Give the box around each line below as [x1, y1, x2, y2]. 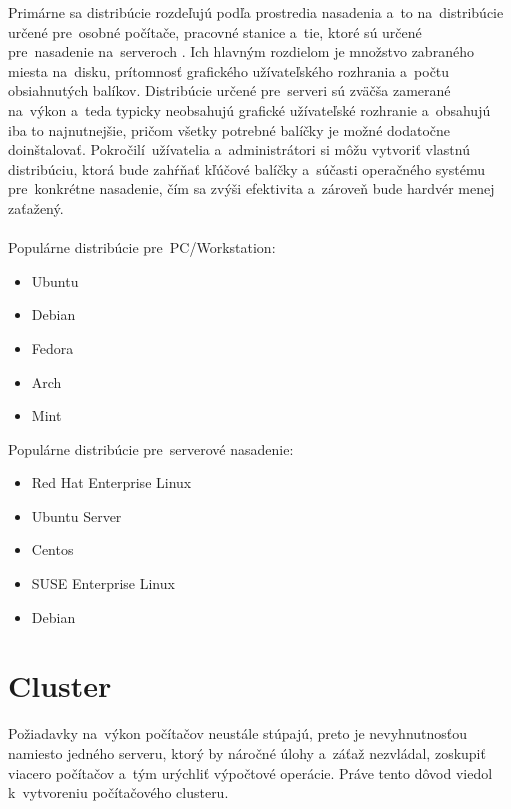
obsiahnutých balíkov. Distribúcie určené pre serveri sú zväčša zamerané [8, 80, 451, 101]
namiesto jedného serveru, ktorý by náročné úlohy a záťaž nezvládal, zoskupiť [8, 742, 486, 763]
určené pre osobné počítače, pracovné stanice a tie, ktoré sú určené [8, 21, 422, 42]
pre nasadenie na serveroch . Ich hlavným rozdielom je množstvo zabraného [8, 41, 474, 62]
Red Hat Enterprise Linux [31, 472, 192, 493]
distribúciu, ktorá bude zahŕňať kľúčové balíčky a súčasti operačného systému [8, 158, 485, 179]
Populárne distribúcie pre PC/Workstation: [8, 237, 276, 258]
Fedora [31, 337, 74, 358]
